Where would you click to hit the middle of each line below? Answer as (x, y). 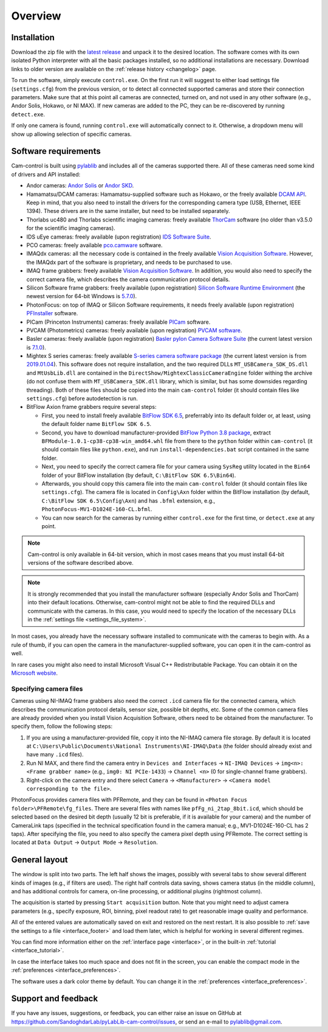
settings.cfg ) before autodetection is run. (82, 399)
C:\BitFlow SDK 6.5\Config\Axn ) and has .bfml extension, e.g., (128, 500)
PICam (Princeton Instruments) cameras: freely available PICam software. (118, 322)
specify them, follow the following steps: (62, 727)
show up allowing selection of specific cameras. (71, 134)
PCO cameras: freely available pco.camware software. (95, 245)
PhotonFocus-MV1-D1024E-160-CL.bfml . (97, 509)
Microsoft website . (34, 673)
